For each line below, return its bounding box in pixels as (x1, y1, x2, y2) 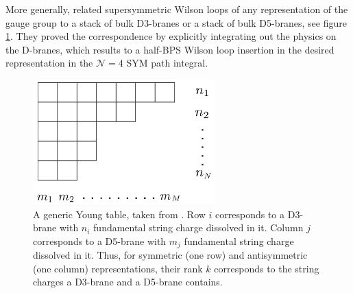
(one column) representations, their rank (33, 261, 203, 275)
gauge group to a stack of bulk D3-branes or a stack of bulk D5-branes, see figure (5, 15, 347, 30)
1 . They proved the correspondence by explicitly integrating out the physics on (5, 29, 337, 43)
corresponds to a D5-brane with (33, 233, 167, 248)
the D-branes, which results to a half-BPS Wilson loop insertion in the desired (5, 42, 334, 56)
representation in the (5, 56, 93, 70)
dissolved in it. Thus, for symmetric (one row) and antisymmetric (33, 248, 308, 262)
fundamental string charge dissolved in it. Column (93, 220, 304, 235)
